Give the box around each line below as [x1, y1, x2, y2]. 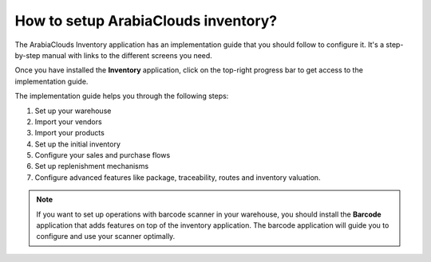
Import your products [34, 128, 105, 138]
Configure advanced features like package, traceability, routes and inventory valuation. [34, 172, 321, 182]
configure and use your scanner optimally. [36, 232, 176, 241]
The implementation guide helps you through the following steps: [14, 92, 229, 101]
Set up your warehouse [34, 106, 112, 115]
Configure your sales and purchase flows [34, 151, 171, 160]
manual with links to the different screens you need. [42, 50, 213, 60]
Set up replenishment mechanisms [34, 162, 149, 171]
